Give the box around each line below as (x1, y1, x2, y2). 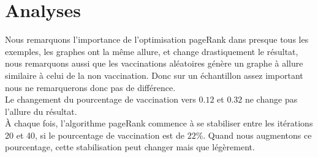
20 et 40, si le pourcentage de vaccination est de (5, 128, 184, 141)
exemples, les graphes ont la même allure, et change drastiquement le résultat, (5, 45, 298, 57)
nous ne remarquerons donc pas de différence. (5, 81, 176, 93)
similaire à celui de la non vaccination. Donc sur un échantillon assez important (5, 68, 303, 81)
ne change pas (244, 93, 298, 106)
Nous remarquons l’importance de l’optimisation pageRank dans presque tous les (5, 33, 309, 46)
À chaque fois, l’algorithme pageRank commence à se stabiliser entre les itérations (5, 117, 313, 130)
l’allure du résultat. (5, 104, 77, 117)
